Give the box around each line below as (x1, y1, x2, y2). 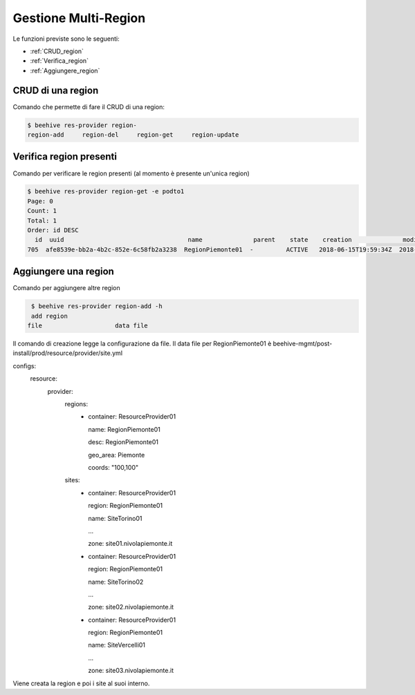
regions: (64, 400, 89, 408)
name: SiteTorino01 (88, 514, 142, 522)
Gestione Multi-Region (12, 10, 146, 26)
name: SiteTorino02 (88, 578, 144, 586)
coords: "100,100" (88, 463, 138, 471)
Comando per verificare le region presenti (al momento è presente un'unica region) (12, 169, 250, 178)
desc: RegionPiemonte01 (88, 438, 159, 446)
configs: (12, 361, 37, 370)
